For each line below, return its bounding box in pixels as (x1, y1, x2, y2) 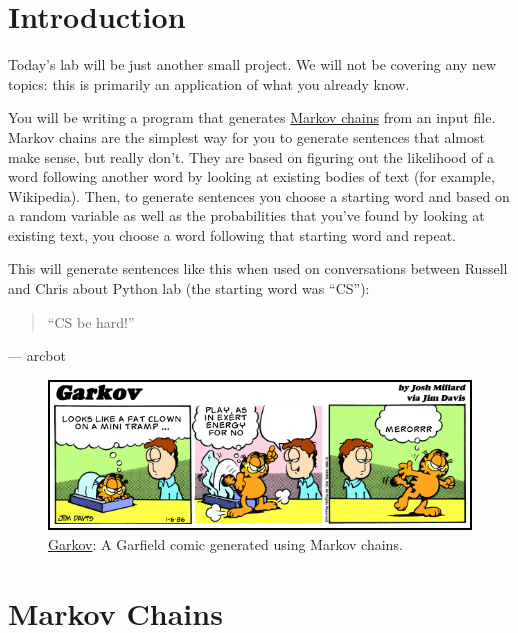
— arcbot (8, 345, 66, 366)
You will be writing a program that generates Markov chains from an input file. (8, 107, 496, 128)
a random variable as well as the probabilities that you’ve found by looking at (8, 205, 485, 226)
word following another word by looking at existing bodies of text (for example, (8, 166, 495, 187)
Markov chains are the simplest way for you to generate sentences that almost (8, 126, 485, 147)
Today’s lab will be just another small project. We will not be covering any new (8, 54, 497, 75)
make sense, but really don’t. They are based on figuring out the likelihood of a (8, 146, 495, 167)
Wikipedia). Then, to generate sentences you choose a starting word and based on (8, 185, 510, 206)
